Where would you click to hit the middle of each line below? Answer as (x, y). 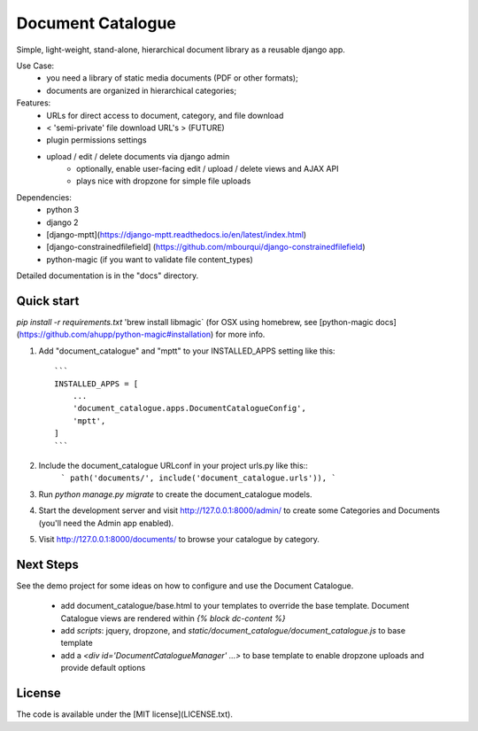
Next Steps (47, 564)
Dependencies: (44, 197)
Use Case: (35, 66)
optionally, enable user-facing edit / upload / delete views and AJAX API (208, 169)
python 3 (63, 210)
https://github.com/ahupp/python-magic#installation (115, 334)
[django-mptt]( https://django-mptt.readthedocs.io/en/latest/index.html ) (177, 235)
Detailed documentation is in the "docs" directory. (108, 276)
